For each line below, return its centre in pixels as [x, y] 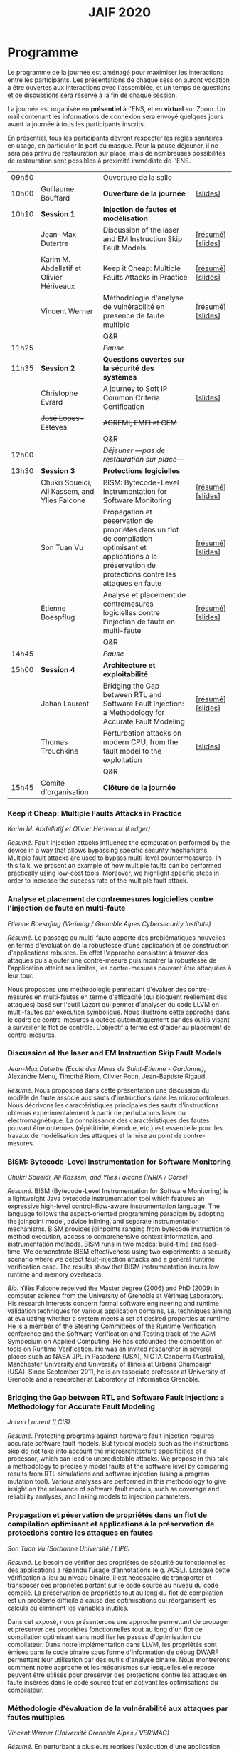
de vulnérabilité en [134, 306]
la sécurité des [128, 368]
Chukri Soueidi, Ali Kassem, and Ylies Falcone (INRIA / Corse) [98, 1177]
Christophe [59, 393]
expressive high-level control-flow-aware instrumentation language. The [114, 1206]
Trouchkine [59, 751]
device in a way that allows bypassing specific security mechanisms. [108, 851]
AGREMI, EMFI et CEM [140, 422]
